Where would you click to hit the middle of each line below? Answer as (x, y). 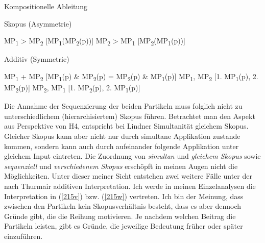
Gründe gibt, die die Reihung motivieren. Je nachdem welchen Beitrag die (120, 216)
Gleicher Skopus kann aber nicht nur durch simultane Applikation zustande (122, 136)
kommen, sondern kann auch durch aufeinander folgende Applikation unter (122, 146)
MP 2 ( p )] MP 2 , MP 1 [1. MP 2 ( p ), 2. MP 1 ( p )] (72, 88)
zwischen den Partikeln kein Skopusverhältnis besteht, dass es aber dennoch (123, 206)
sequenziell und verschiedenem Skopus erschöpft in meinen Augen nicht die (121, 166)
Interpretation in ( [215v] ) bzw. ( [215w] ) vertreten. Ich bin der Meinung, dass (124, 196)
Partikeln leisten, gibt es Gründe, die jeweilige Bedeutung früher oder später (124, 226)
